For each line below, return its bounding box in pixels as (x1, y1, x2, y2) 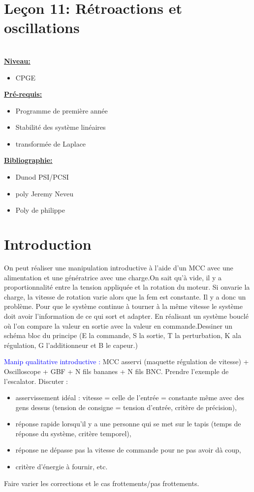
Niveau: (4, 55, 31, 66)
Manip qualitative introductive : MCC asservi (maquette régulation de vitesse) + (4, 356, 249, 367)
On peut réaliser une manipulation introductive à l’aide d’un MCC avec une (4, 262, 233, 272)
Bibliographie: (4, 155, 53, 165)
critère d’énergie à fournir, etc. (15, 461, 108, 472)
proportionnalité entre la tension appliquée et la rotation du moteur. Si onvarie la (4, 282, 250, 292)
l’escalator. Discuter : (4, 376, 68, 386)
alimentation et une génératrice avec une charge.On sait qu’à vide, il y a (4, 272, 222, 282)
